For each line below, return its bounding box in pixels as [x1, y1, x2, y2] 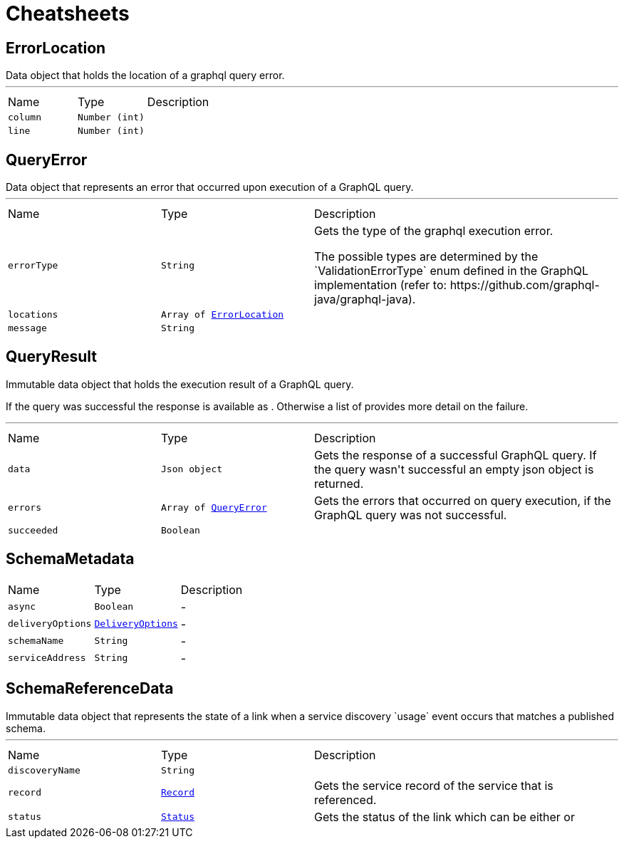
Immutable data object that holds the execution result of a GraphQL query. [6, 377, 354, 390]
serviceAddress [8, 652, 86, 664]
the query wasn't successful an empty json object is [314, 462, 594, 476]
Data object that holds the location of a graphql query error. [6, 69, 285, 82]
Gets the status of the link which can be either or [314, 809, 575, 824]
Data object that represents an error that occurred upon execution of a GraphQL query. [6, 181, 414, 194]
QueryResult [6, 348, 98, 366]
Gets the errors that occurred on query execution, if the [314, 493, 611, 508]
